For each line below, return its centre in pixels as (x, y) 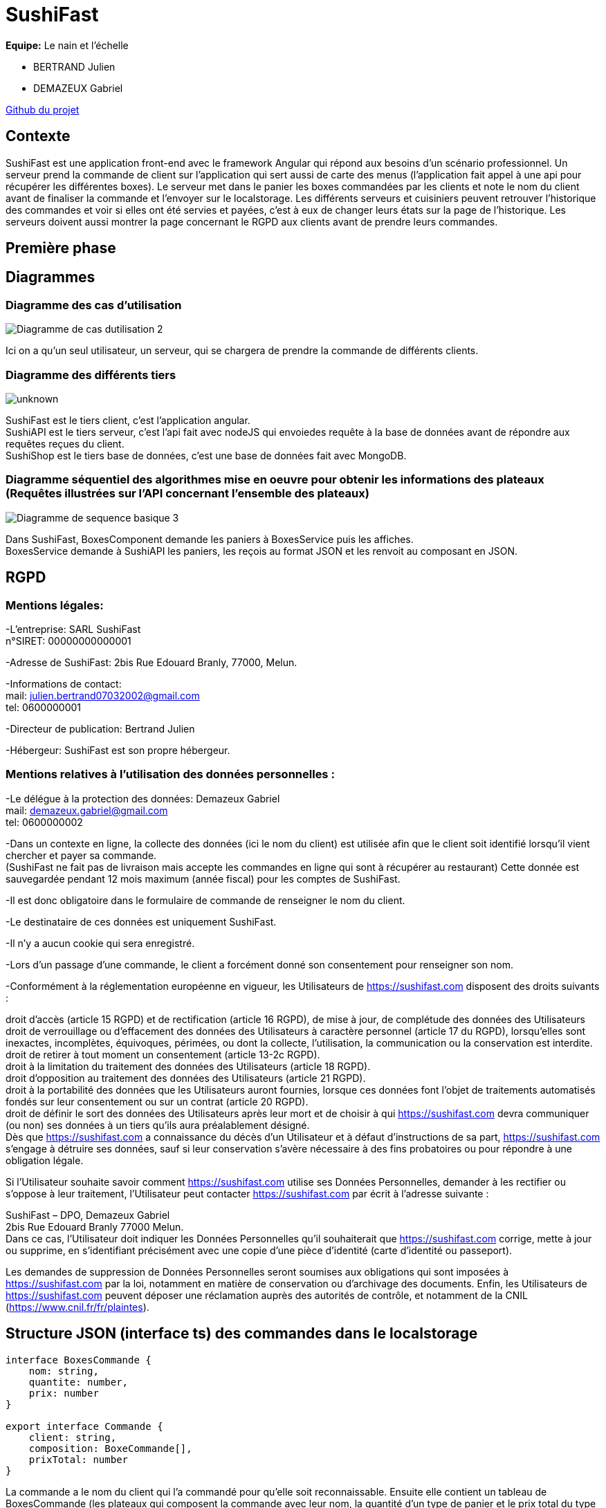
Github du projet (43, 109)
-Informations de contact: (64, 683)
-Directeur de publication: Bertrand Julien (100, 728)
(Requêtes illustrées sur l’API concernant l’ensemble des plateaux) (187, 494)
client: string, (73, 1437)
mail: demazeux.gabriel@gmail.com (87, 810)
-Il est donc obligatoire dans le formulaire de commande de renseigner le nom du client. (205, 900)
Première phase (61, 248)
